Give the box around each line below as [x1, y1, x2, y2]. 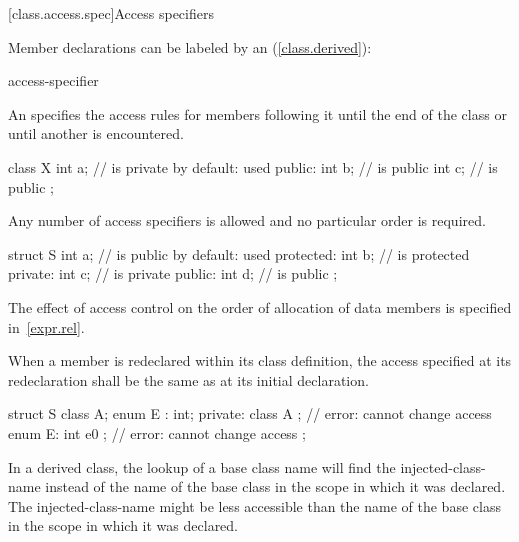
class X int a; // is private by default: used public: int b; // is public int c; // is [8, 156, 498, 177]
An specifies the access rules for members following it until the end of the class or [8, 103, 507, 124]
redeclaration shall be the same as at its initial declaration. [8, 369, 369, 390]
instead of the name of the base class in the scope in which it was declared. [45, 476, 506, 497]
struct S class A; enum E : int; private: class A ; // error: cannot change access [8, 403, 492, 424]
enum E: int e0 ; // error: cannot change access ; [8, 422, 306, 443]
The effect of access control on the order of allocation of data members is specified [8, 296, 512, 317]
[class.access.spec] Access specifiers [8, 3, 214, 23]
